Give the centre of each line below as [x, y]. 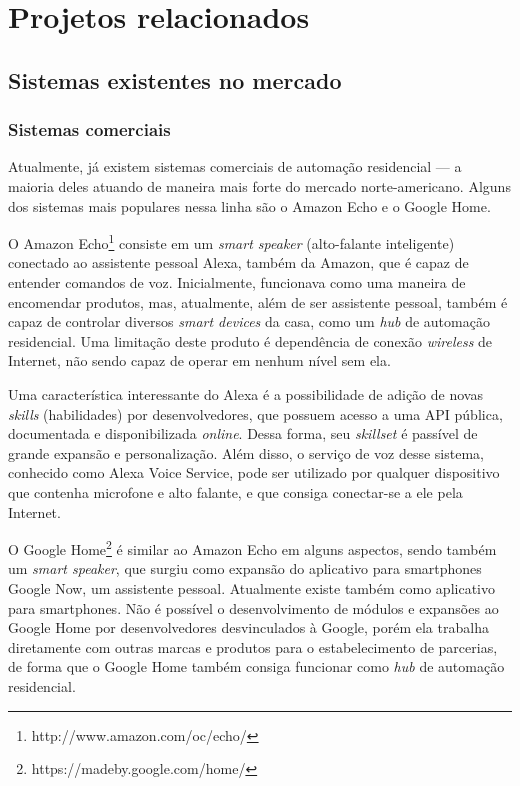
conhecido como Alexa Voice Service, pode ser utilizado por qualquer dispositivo [254, 472]
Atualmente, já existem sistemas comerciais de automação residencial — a [235, 166]
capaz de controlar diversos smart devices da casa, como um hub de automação [249, 321]
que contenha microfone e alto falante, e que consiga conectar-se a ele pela [235, 491]
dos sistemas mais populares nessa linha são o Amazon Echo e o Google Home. [249, 205]
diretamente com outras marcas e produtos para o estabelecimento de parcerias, [253, 646]
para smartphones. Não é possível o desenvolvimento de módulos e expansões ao [253, 607]
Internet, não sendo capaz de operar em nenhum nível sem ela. [199, 360]
